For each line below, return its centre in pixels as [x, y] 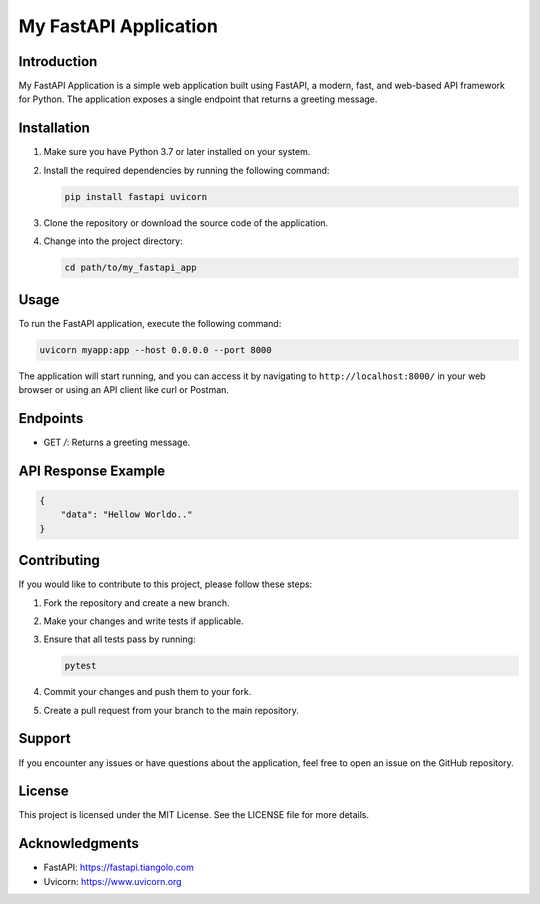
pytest [80, 666]
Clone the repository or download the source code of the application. [186, 222]
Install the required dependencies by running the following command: [186, 170]
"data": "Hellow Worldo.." [127, 514]
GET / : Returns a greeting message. [117, 442]
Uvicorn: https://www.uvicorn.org [112, 881]
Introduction [58, 61]
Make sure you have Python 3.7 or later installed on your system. [177, 152]
